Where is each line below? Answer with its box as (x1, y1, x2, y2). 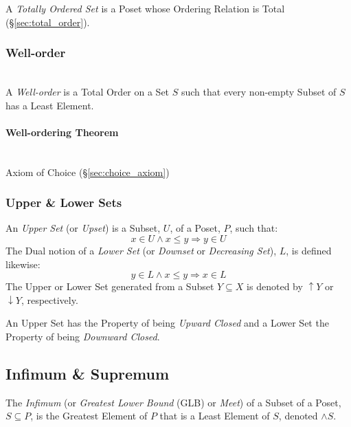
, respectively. (21, 292, 78, 307)
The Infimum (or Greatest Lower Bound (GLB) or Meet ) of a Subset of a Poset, (5, 395, 341, 409)
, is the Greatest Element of (30, 408, 148, 423)
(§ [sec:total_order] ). (5, 14, 90, 29)
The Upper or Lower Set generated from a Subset (5, 279, 214, 294)
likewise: (5, 256, 41, 271)
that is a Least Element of (159, 408, 270, 423)
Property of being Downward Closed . (5, 329, 160, 343)
